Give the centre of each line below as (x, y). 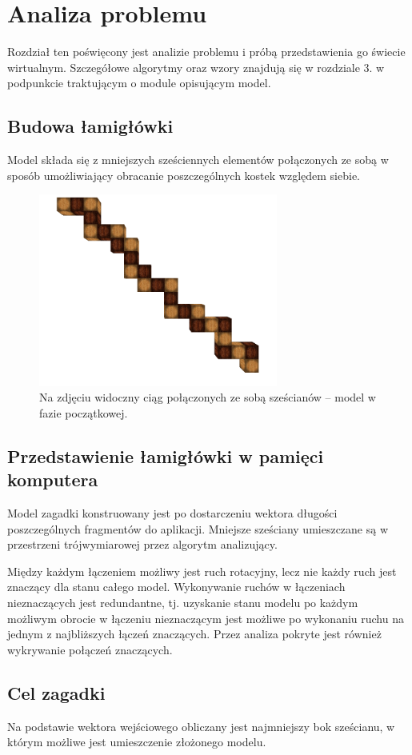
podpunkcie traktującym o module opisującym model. (139, 83)
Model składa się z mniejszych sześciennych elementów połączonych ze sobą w (198, 160)
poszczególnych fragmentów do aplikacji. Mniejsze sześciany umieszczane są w (198, 528)
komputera (53, 479)
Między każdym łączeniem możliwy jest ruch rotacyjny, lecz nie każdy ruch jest (202, 571)
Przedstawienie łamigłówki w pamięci (166, 455)
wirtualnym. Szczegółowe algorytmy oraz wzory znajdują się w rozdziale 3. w (196, 67)
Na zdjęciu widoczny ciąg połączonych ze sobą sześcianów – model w (208, 397)
